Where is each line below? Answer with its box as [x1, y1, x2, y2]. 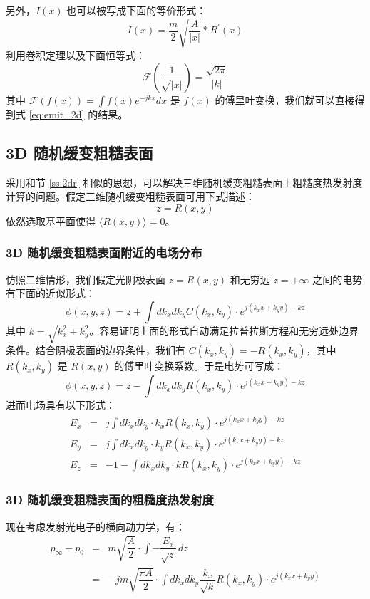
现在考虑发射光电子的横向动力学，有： [6, 519, 185, 533]
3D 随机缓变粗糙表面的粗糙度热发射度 [6, 491, 214, 509]
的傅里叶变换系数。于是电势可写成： [114, 358, 284, 373]
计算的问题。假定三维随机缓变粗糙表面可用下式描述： [6, 189, 255, 204]
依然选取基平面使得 [6, 213, 96, 228]
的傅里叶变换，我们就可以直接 [215, 92, 355, 107]
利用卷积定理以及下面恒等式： [6, 48, 145, 63]
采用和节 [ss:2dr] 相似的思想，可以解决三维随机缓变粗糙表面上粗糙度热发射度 [6, 175, 363, 189]
